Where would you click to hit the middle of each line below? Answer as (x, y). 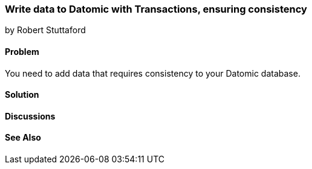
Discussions (30, 116)
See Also (23, 138)
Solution (22, 95)
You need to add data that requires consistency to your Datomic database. (153, 73)
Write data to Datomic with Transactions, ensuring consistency (156, 9)
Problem (22, 51)
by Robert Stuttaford (45, 30)
